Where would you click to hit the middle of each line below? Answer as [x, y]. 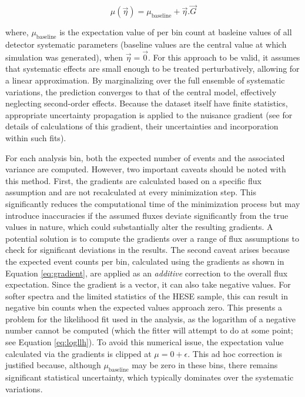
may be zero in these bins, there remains [205, 365]
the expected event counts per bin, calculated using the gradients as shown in [145, 261]
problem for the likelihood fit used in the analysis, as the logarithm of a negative [150, 318]
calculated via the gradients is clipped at [78, 353]
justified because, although [53, 365]
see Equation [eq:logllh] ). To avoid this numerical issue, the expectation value [145, 342]
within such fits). [36, 137]
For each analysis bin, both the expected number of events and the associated [145, 157]
